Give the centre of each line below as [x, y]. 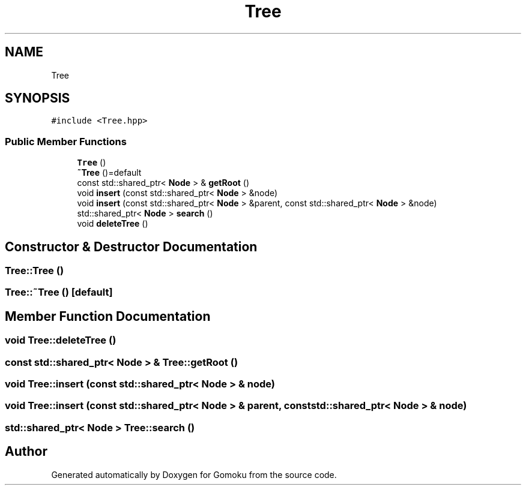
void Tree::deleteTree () [61, 340]
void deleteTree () [113, 224]
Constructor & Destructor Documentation [131, 246]
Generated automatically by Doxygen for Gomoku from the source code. [194, 474]
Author [26, 452]
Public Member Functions [66, 141]
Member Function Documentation [108, 316]
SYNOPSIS [38, 98]
